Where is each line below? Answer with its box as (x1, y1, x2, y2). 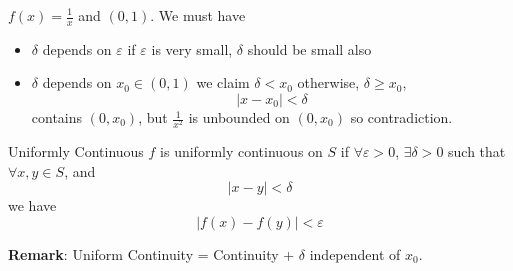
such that (448, 141, 506, 162)
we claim (196, 72, 250, 93)
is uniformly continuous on (160, 141, 323, 162)
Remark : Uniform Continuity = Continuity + (8, 243, 295, 264)
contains (31, 107, 83, 128)
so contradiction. (350, 107, 453, 128)
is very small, (151, 38, 233, 59)
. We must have (150, 5, 246, 25)
